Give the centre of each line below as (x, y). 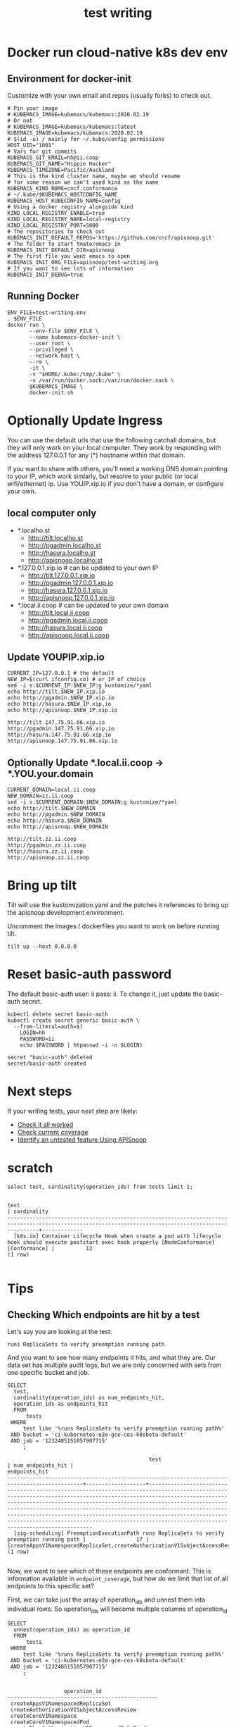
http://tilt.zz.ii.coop (42, 840)
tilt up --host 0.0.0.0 (42, 947)
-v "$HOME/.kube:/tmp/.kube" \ (75, 374)
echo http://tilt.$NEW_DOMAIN (52, 809)
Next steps (40, 1091)
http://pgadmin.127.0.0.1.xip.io (71, 582)
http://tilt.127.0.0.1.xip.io (61, 575)
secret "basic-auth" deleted (50, 1058)
